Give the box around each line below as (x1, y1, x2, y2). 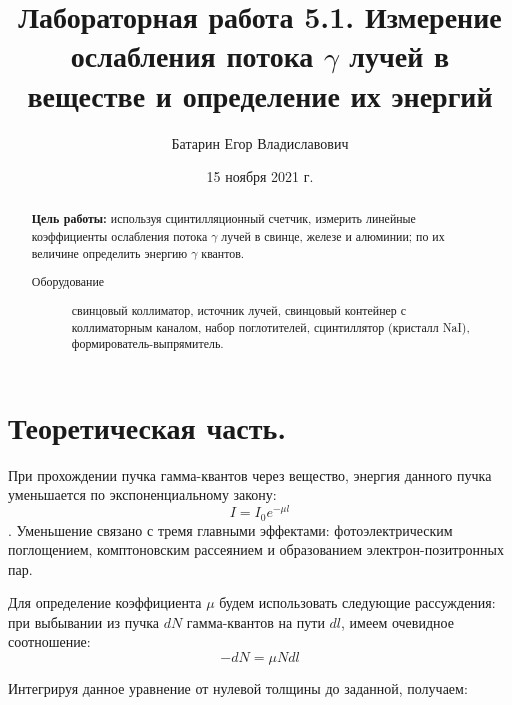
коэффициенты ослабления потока (31, 228, 208, 245)
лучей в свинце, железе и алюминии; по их (221, 228, 445, 245)
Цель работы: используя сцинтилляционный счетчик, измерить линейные (31, 210, 416, 228)
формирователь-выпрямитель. (71, 335, 224, 352)
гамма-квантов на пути (186, 611, 325, 632)
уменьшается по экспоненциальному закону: (8, 484, 277, 505)
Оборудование (31, 273, 105, 290)
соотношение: (8, 631, 91, 652)
